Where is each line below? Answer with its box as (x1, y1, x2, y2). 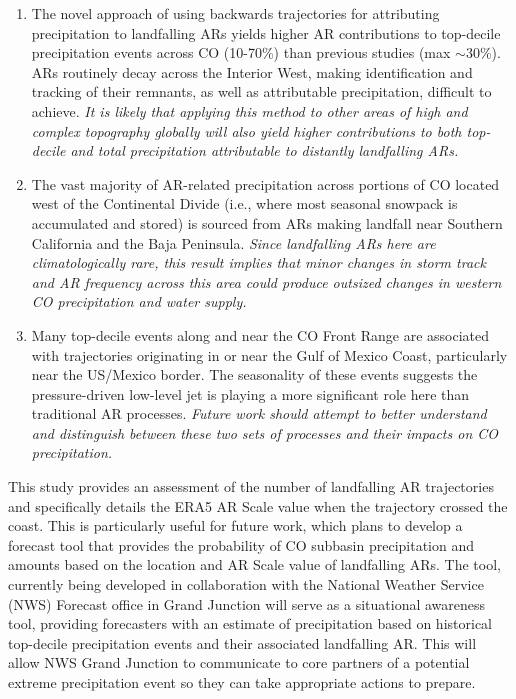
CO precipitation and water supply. (31, 291, 247, 312)
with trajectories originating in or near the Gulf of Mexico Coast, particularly (31, 344, 508, 365)
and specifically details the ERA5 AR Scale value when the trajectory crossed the (8, 495, 508, 516)
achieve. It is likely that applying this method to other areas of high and (31, 100, 468, 121)
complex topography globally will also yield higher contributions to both (31, 120, 462, 141)
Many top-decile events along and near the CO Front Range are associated (31, 324, 490, 345)
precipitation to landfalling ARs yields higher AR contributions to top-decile (31, 22, 501, 43)
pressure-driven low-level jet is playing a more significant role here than (31, 383, 470, 404)
